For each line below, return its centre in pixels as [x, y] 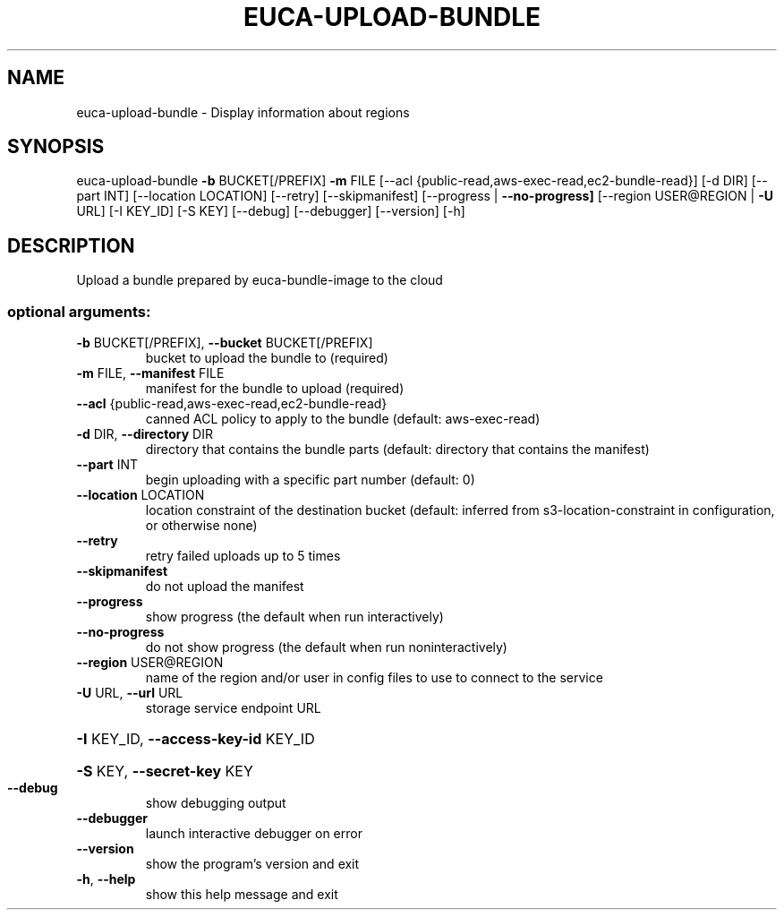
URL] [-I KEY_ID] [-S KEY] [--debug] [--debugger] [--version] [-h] [271, 211]
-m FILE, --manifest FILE [150, 373]
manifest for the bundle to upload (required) [275, 389]
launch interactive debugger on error [254, 834]
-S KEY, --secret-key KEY [165, 771]
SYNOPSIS [56, 147]
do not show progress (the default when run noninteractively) [326, 647]
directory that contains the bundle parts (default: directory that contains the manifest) [397, 450]
